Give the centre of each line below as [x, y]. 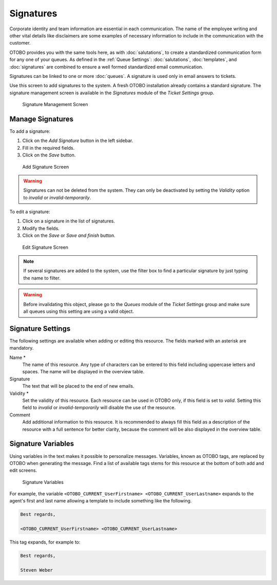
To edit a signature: [30, 212]
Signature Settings [40, 328]
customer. [20, 43]
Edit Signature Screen [45, 247]
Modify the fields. [41, 228]
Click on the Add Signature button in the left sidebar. [78, 140]
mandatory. [22, 348]
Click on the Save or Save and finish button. [69, 235]
